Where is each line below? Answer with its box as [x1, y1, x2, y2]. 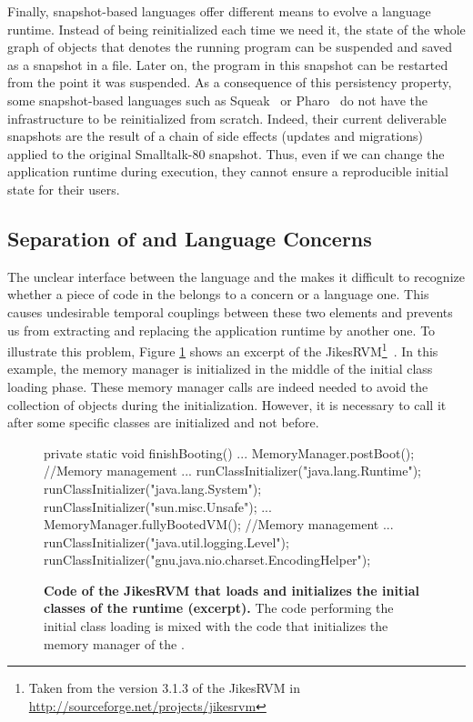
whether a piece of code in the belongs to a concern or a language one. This [7, 285, 429, 304]
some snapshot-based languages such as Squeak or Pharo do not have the [7, 90, 428, 109]
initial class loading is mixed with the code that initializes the [44, 617, 388, 636]
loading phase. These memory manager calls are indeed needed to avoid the [7, 376, 428, 396]
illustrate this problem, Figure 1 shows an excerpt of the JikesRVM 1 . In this [7, 339, 438, 360]
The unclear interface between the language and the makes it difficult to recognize [7, 266, 465, 286]
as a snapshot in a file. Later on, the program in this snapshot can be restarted [7, 55, 448, 74]
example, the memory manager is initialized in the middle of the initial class [7, 359, 433, 378]
